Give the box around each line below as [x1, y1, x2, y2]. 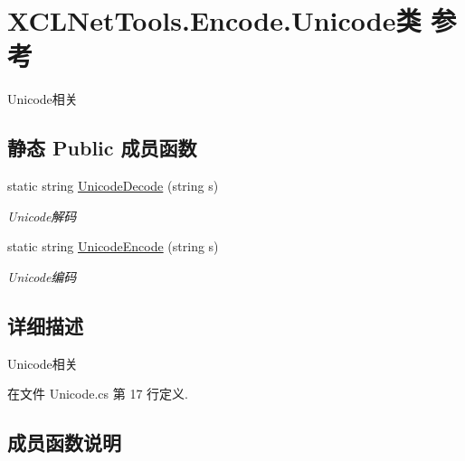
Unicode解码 [7, 206, 77, 225]
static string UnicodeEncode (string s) [7, 237, 219, 256]
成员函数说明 [7, 428, 121, 456]
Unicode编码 [7, 267, 77, 286]
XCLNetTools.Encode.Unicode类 [7, 2, 422, 39]
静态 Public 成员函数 [7, 134, 197, 162]
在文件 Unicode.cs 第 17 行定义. [7, 384, 188, 403]
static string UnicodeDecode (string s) [7, 176, 219, 195]
